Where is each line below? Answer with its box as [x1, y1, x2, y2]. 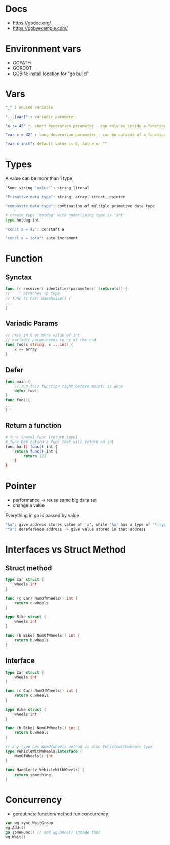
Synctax [5, 273, 32, 281]
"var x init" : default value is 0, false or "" [5, 141, 108, 147]
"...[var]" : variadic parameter [5, 114, 76, 119]
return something [14, 772, 51, 777]
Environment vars [5, 43, 82, 55]
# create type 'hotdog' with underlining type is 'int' [5, 212, 125, 218]
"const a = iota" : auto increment [5, 236, 78, 241]
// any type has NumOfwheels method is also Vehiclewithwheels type [5, 744, 153, 749]
